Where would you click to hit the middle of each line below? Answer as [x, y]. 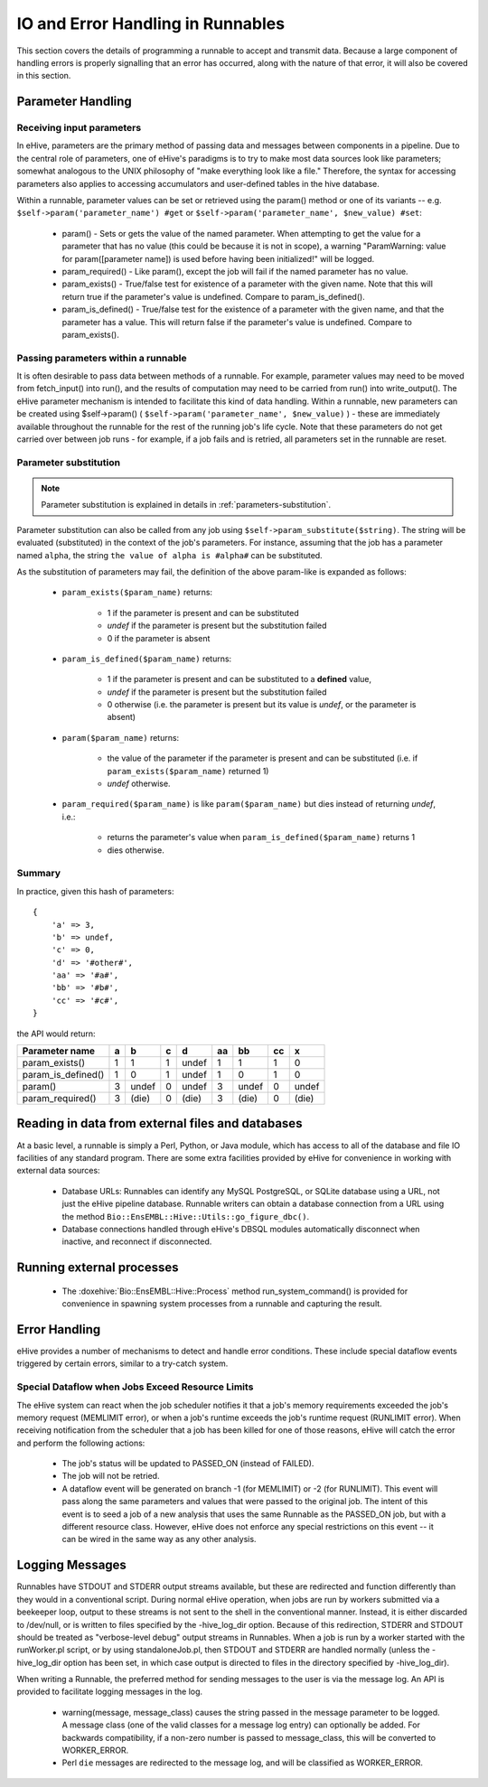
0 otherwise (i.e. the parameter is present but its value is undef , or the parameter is [262, 705]
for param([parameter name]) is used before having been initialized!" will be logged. [218, 258]
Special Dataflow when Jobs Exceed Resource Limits [135, 1387]
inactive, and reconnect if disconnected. [137, 1241]
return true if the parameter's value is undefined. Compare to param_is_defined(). [213, 296]
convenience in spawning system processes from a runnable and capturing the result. [222, 1304]
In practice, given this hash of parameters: [95, 891]
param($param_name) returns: [121, 737]
